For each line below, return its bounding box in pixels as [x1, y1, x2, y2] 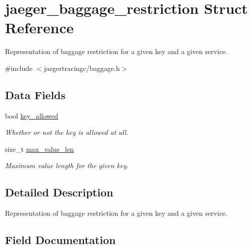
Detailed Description [5, 185, 114, 200]
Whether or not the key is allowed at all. [5, 127, 128, 137]
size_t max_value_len [5, 143, 74, 154]
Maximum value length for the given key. [5, 160, 129, 171]
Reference [5, 17, 74, 38]
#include [5, 62, 33, 73]
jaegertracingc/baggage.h [44, 62, 120, 73]
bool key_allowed [5, 110, 59, 121]
